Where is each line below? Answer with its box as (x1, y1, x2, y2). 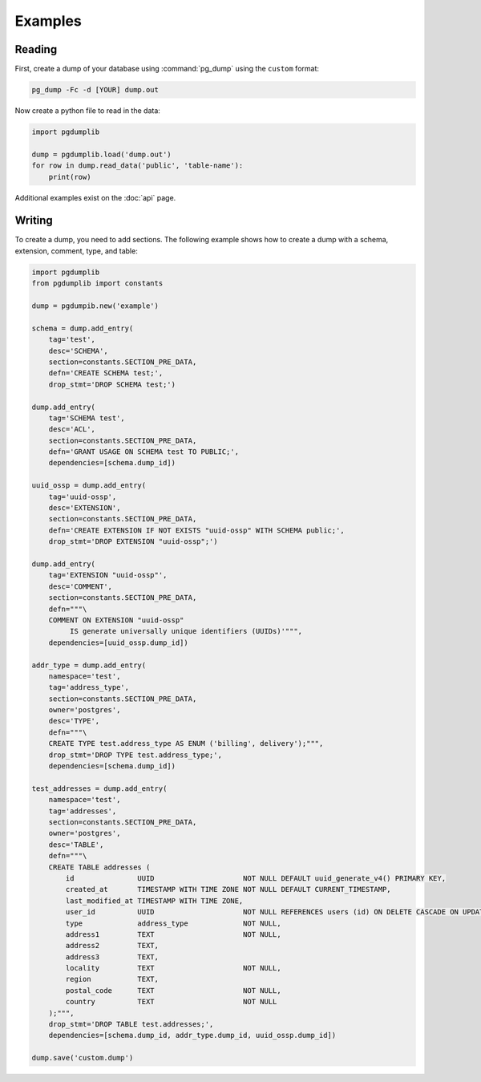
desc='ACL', (48, 425, 96, 434)
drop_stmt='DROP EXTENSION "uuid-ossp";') (48, 537, 218, 546)
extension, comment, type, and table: (14, 245, 138, 256)
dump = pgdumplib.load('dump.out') (31, 149, 172, 159)
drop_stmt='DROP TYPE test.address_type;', (48, 750, 222, 760)
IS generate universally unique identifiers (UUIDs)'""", (69, 626, 303, 636)
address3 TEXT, (65, 952, 160, 962)
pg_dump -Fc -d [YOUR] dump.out (31, 85, 160, 95)
